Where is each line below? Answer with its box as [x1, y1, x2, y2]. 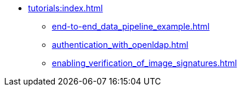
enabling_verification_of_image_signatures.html [52, 58, 237, 68]
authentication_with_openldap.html [52, 40, 188, 50]
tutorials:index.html [28, 3, 103, 13]
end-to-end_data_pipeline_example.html [52, 21, 210, 31]
